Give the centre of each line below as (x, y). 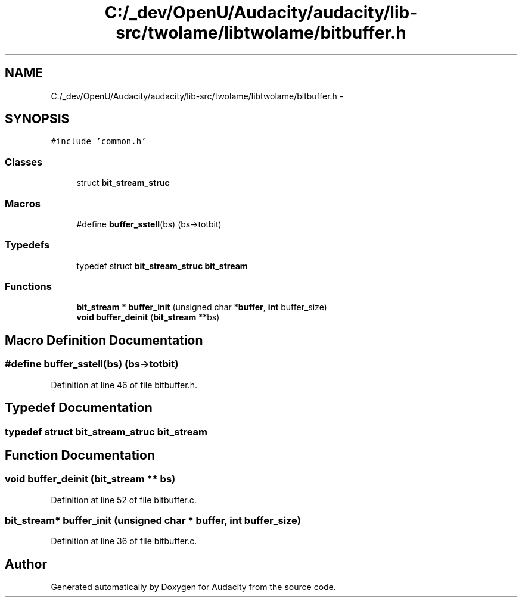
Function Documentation (80, 455)
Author (26, 564)
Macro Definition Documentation (104, 340)
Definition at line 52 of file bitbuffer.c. (124, 500)
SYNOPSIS (37, 119)
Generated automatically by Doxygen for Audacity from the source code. (193, 587)
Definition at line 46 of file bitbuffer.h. (124, 385)
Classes (24, 162)
